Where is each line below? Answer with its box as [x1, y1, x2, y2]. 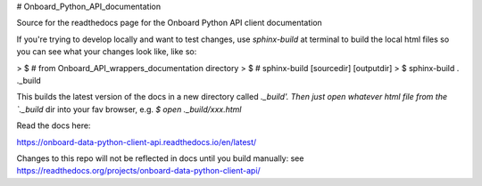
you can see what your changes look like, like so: [16, 46, 197, 57]
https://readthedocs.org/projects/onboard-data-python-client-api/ [16, 166, 261, 176]
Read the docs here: [16, 120, 91, 131]
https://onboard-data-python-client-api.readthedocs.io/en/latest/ [16, 136, 257, 147]
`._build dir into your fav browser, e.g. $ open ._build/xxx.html [16, 103, 242, 115]
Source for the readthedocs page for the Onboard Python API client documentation [16, 18, 323, 28]
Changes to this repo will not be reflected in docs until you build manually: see [16, 152, 304, 164]
